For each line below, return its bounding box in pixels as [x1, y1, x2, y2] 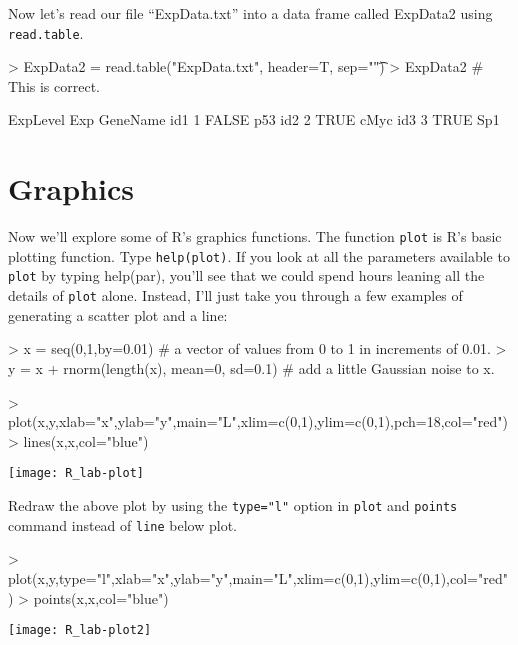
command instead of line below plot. [8, 514, 237, 535]
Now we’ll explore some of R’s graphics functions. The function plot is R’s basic [8, 226, 502, 247]
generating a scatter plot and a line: [8, 304, 228, 325]
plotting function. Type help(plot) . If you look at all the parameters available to [8, 245, 510, 266]
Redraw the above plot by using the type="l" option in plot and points [8, 495, 458, 515]
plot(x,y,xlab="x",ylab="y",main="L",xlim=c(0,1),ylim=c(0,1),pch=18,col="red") [8, 411, 508, 432]
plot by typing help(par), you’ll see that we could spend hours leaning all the [8, 265, 485, 286]
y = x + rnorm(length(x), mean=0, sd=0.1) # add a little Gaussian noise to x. [8, 357, 495, 378]
